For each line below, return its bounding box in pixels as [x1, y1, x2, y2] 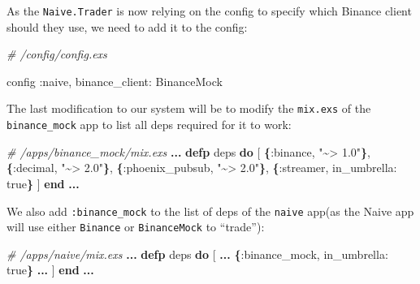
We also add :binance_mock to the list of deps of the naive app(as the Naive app [6, 202, 414, 219]
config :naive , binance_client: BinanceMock [6, 72, 223, 89]
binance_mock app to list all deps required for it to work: [6, 116, 292, 133]
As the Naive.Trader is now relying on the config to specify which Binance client [6, 2, 412, 19]
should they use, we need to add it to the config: [6, 18, 248, 35]
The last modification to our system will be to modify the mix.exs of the [6, 100, 371, 117]
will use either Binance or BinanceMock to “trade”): [6, 218, 265, 235]
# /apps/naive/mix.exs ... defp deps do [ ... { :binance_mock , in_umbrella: [6, 245, 388, 262]
